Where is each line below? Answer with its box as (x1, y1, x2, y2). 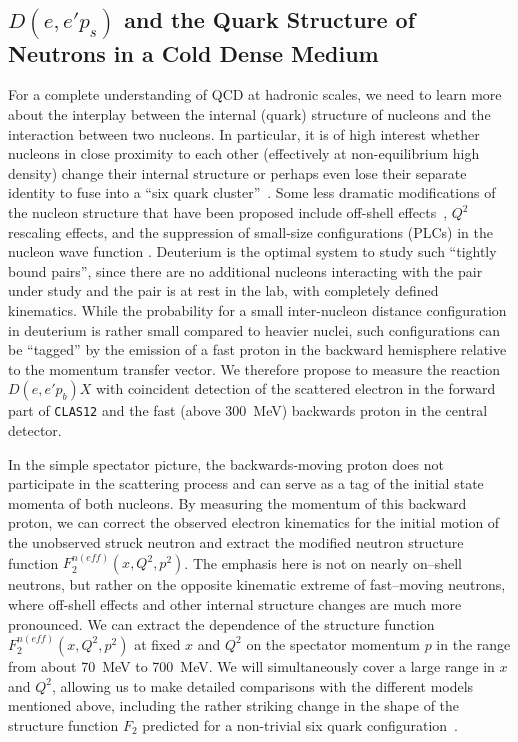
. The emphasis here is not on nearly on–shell (184, 552, 462, 573)
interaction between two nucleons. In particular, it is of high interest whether (8, 123, 480, 144)
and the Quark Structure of (124, 4, 416, 35)
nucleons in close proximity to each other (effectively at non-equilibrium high (8, 143, 480, 164)
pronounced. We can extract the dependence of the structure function (8, 613, 435, 634)
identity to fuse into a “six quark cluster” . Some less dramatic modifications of (8, 182, 496, 203)
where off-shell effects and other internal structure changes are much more (8, 593, 462, 614)
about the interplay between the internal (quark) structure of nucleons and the (8, 104, 491, 125)
